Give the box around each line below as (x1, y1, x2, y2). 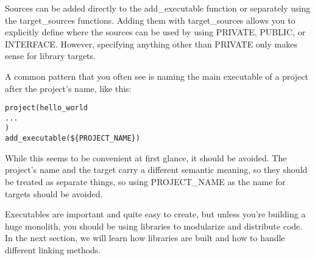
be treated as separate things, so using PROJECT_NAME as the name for (5, 175, 286, 188)
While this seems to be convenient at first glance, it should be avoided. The (5, 151, 287, 164)
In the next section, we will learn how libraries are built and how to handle (5, 231, 285, 244)
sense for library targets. (5, 49, 96, 62)
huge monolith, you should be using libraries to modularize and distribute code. (5, 219, 303, 232)
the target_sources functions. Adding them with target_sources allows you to (5, 13, 296, 26)
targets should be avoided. (5, 187, 103, 200)
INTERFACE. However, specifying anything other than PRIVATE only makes (5, 37, 297, 50)
